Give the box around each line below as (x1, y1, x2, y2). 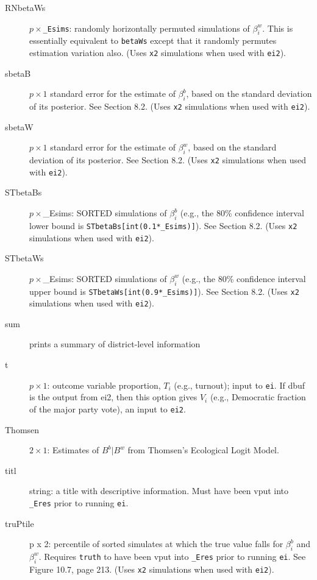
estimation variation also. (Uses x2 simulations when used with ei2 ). (29, 46, 286, 59)
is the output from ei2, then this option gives (29, 391, 198, 403)
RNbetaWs (5, 1, 46, 13)
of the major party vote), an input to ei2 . (29, 402, 186, 415)
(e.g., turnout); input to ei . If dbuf (174, 378, 305, 391)
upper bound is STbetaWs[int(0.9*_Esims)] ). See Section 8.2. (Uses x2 (29, 285, 299, 297)
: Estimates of (47, 444, 99, 456)
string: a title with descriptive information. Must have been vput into (29, 484, 289, 497)
